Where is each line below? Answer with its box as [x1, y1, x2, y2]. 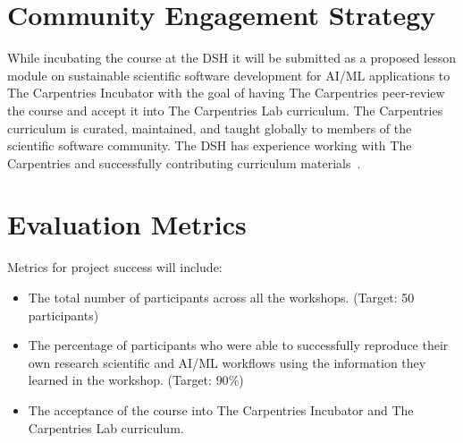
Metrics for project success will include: [7, 258, 223, 277]
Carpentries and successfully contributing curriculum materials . [7, 153, 361, 172]
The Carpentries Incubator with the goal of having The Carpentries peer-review [7, 83, 445, 102]
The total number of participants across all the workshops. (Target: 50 [28, 288, 415, 306]
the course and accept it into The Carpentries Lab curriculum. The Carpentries [7, 100, 443, 119]
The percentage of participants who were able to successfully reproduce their [28, 336, 449, 354]
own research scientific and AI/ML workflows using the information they [28, 353, 426, 371]
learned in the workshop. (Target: [28, 371, 212, 389]
